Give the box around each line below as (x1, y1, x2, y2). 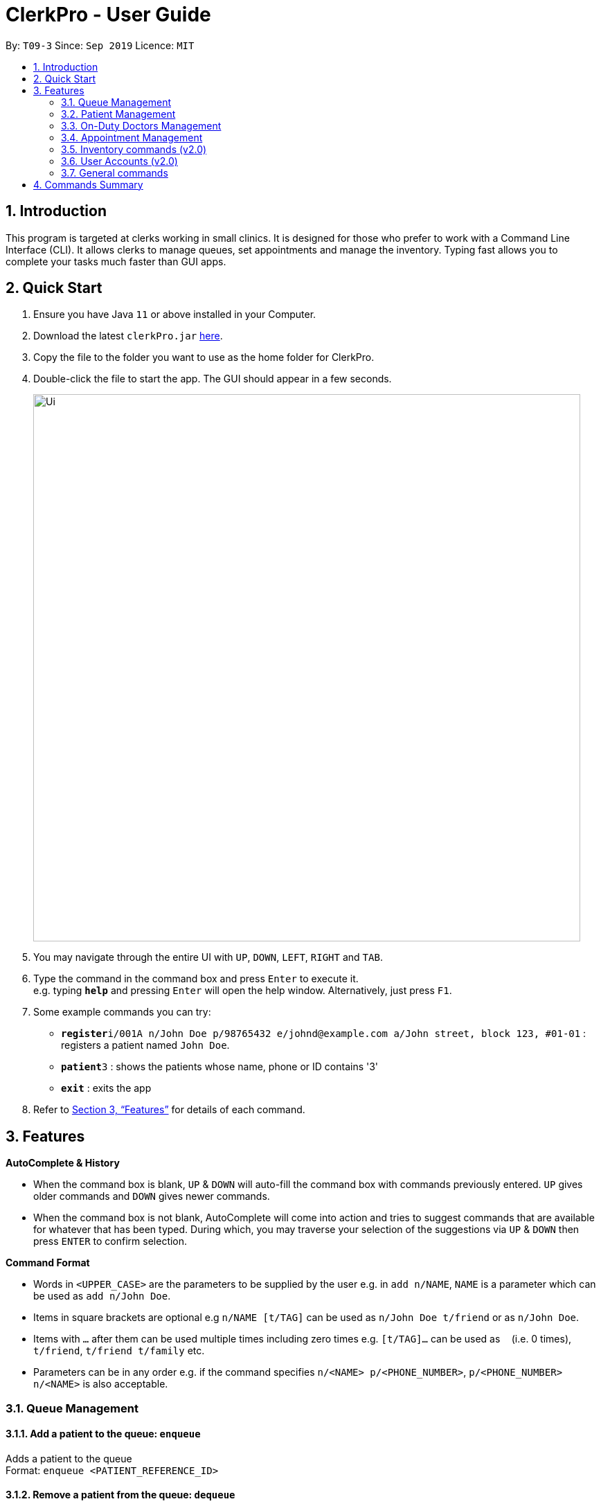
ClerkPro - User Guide (6, 3, 211, 26)
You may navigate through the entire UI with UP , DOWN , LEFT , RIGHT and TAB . (33, 951, 383, 964)
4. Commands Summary (33, 178, 143, 191)
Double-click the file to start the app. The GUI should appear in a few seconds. (33, 373, 392, 385)
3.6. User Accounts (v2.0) (61, 154, 178, 167)
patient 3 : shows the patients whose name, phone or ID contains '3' (61, 1061, 379, 1073)
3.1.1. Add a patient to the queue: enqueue (6, 1428, 201, 1440)
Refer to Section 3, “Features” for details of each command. (33, 1104, 305, 1116)
